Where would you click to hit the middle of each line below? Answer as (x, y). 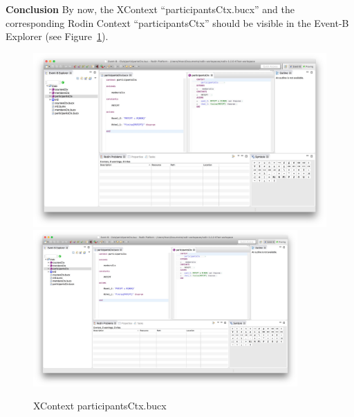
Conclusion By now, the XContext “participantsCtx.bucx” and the (150, 9)
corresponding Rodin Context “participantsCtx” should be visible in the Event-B (177, 22)
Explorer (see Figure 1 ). (57, 36)
